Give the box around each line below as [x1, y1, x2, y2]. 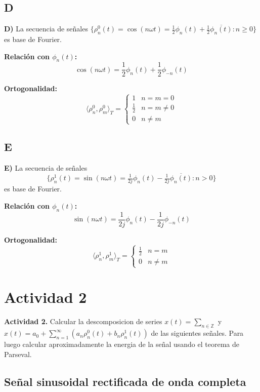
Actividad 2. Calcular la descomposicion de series [4, 316, 162, 327]
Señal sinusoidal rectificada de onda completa [4, 373, 246, 389]
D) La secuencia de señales [4, 23, 88, 34]
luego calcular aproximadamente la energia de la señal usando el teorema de [4, 339, 239, 349]
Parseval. [4, 348, 32, 359]
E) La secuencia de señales [4, 163, 88, 173]
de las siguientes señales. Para [151, 328, 244, 338]
